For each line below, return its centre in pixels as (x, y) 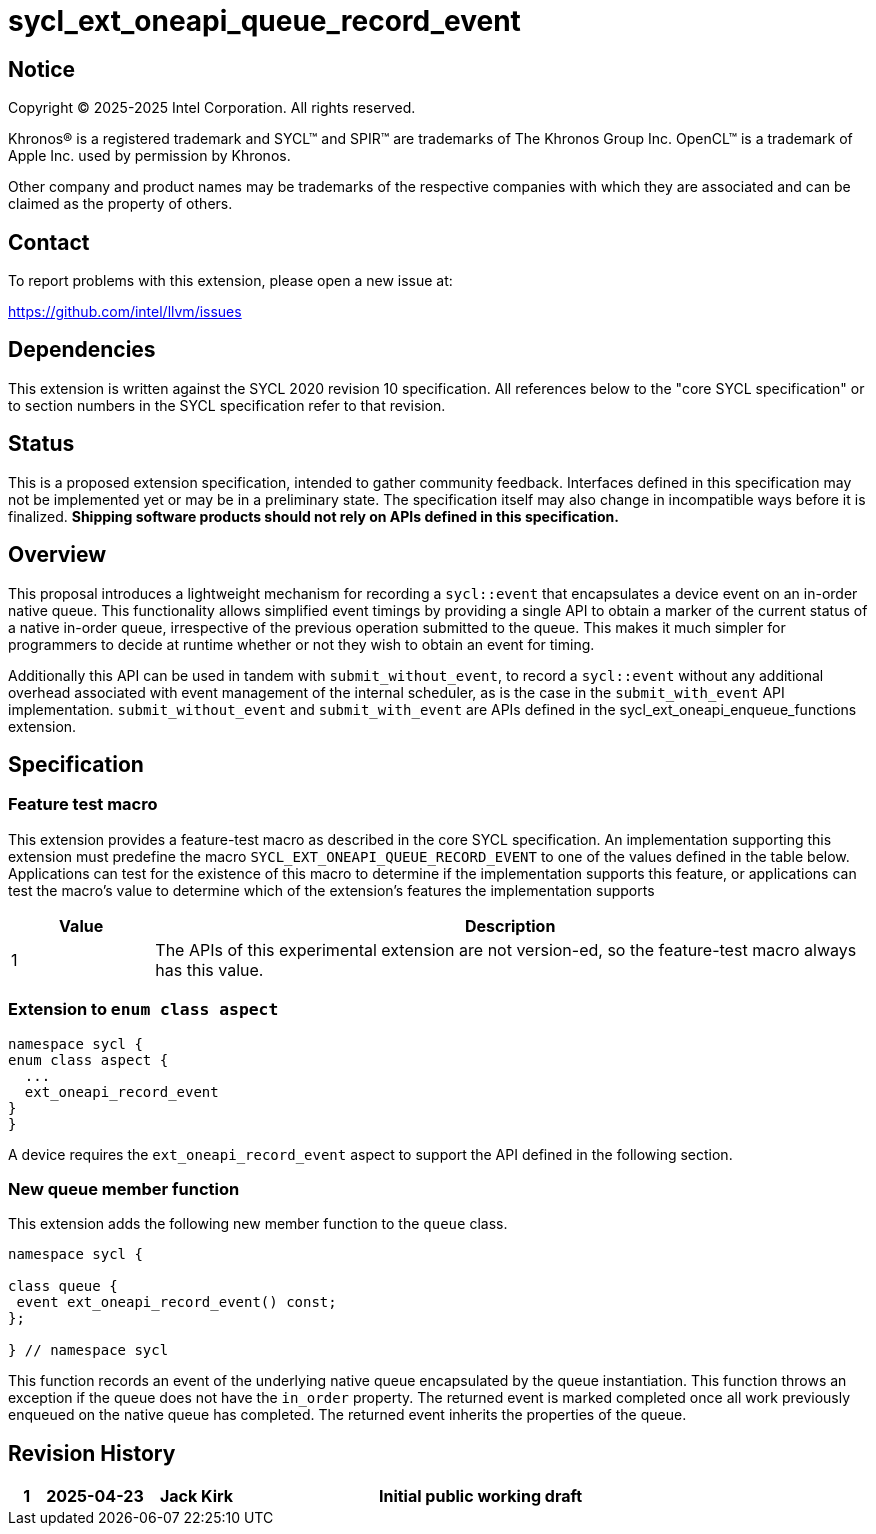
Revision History (92, 1453)
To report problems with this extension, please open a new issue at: (230, 281)
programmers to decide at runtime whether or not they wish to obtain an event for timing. (301, 644)
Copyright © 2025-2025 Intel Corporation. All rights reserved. (212, 108)
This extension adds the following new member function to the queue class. (258, 1224)
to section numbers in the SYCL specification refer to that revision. (227, 405)
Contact (49, 242)
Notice (42, 69)
